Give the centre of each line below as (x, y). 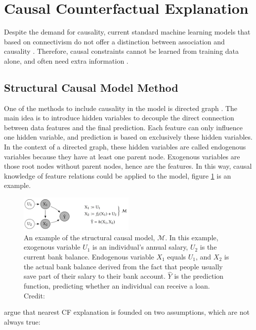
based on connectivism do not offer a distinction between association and (114, 41)
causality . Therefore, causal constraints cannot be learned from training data (122, 51)
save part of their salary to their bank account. (95, 276)
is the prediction (199, 276)
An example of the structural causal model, (89, 237)
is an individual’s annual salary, (140, 247)
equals (177, 256)
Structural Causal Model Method (91, 87)
